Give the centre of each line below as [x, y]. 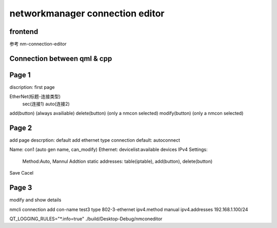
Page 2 [21, 128]
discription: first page [32, 87]
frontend [24, 32]
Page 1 [20, 75]
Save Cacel [21, 173]
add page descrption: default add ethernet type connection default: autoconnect [95, 140]
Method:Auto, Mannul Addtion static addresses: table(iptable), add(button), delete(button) [117, 161]
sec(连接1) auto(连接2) [46, 104]
